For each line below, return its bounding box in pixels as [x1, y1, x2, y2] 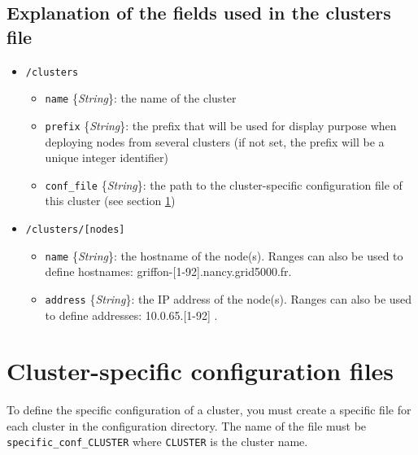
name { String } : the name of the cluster [45, 90, 237, 107]
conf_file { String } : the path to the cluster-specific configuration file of [45, 176, 403, 193]
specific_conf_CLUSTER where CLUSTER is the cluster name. [7, 433, 308, 450]
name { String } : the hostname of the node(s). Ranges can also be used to [45, 247, 403, 264]
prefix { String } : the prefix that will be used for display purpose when [45, 116, 397, 133]
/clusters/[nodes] [25, 224, 125, 235]
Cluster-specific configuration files [7, 354, 394, 387]
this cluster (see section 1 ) [45, 192, 176, 209]
